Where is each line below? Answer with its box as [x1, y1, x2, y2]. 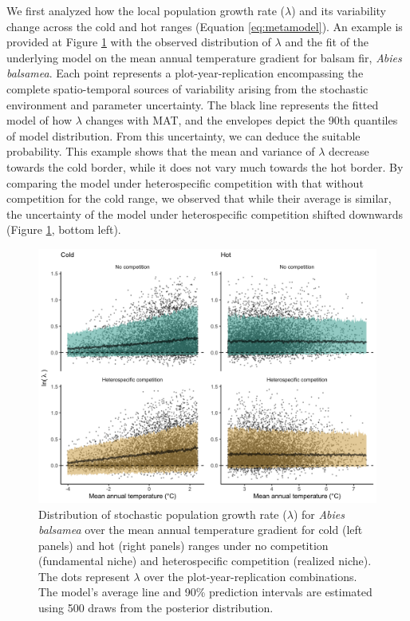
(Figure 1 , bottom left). [6, 221, 121, 238]
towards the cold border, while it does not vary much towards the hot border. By [6, 158, 404, 175]
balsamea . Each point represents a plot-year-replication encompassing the [6, 65, 364, 81]
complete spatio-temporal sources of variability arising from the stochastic [6, 80, 369, 97]
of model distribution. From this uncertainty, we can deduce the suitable [6, 127, 361, 144]
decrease [328, 143, 369, 160]
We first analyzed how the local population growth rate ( [6, 2, 286, 18]
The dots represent [38, 568, 130, 584]
